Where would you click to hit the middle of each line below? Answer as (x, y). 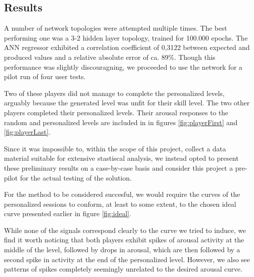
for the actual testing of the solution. (76, 177)
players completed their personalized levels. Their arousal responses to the (116, 112)
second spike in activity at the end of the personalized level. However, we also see (127, 259)
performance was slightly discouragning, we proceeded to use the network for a (123, 67)
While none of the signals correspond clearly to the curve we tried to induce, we (125, 230)
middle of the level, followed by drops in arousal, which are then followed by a (122, 250)
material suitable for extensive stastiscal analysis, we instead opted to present (121, 158)
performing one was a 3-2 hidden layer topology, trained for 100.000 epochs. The (126, 37)
